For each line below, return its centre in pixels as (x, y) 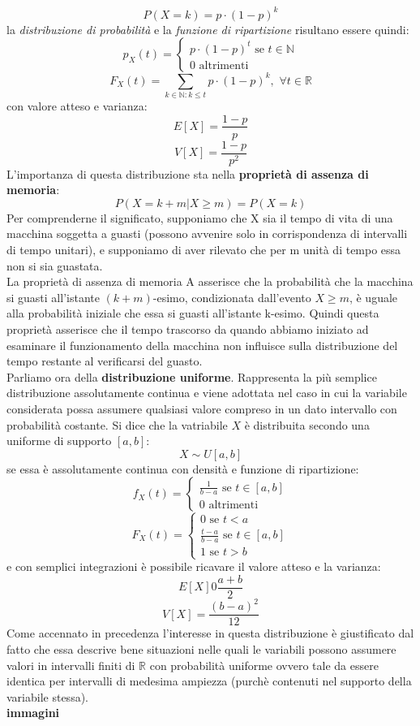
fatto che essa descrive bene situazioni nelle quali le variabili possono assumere (201, 649)
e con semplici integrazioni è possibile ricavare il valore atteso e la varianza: (194, 566)
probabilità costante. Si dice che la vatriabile (117, 424)
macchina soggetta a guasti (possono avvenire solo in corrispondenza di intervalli (207, 233)
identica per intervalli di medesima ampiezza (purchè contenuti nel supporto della (209, 681)
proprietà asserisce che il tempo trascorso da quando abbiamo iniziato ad (188, 328)
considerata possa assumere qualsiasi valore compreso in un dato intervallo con (202, 408)
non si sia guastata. (55, 265)
